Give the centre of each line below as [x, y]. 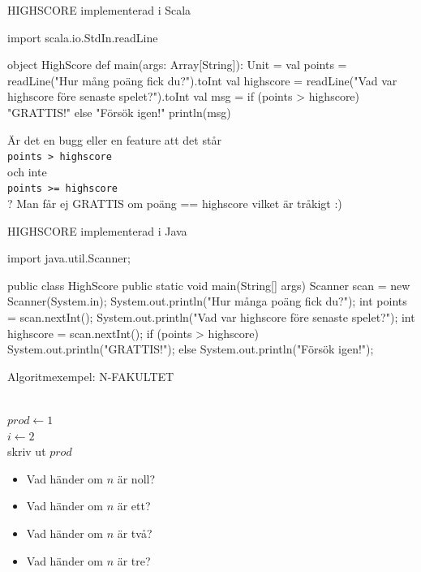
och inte [27, 171]
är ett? [134, 506]
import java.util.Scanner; [69, 258]
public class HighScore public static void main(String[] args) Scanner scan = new [209, 285]
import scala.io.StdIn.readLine [83, 37]
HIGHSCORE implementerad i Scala [99, 10]
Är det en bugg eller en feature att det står [114, 139]
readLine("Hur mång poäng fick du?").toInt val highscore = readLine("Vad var [202, 80]
